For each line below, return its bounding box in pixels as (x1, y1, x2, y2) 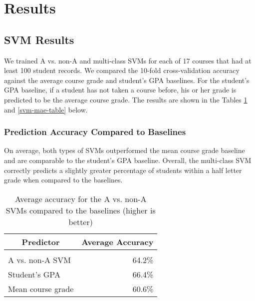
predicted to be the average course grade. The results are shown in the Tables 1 (4, 94, 248, 104)
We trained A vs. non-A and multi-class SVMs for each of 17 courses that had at (4, 55, 252, 65)
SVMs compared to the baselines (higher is (5, 204, 156, 216)
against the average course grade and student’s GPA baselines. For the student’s (4, 74, 250, 85)
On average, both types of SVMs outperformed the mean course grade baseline (4, 145, 245, 155)
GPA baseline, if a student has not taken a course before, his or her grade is (4, 84, 237, 95)
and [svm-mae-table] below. (4, 104, 88, 114)
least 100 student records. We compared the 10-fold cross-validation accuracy (4, 65, 240, 75)
